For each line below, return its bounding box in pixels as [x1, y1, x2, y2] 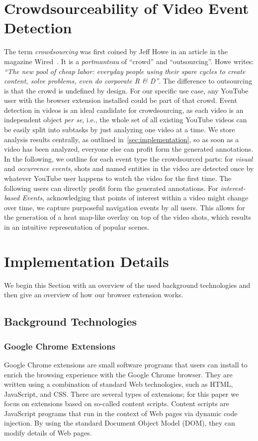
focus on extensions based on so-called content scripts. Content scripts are [4, 398, 230, 409]
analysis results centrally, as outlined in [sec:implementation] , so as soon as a [4, 134, 239, 144]
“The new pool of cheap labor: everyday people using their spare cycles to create [4, 66, 246, 76]
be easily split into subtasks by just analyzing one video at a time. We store [4, 124, 235, 135]
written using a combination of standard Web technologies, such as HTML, [4, 379, 233, 389]
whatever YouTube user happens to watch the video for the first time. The [4, 173, 232, 183]
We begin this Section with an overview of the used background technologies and [4, 279, 251, 290]
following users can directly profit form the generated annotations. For [4, 182, 218, 193]
